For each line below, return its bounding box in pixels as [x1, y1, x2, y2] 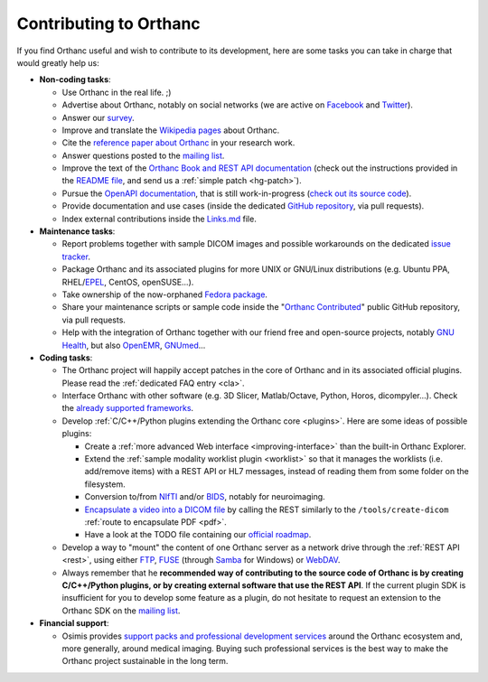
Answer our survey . [61, 112, 135, 123]
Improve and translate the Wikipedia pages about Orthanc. [61, 125, 280, 135]
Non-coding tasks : [39, 74, 112, 85]
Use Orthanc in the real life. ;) [61, 87, 172, 98]
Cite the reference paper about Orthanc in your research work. [61, 137, 296, 148]
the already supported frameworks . [61, 403, 194, 414]
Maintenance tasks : [39, 226, 116, 237]
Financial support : [39, 618, 109, 629]
